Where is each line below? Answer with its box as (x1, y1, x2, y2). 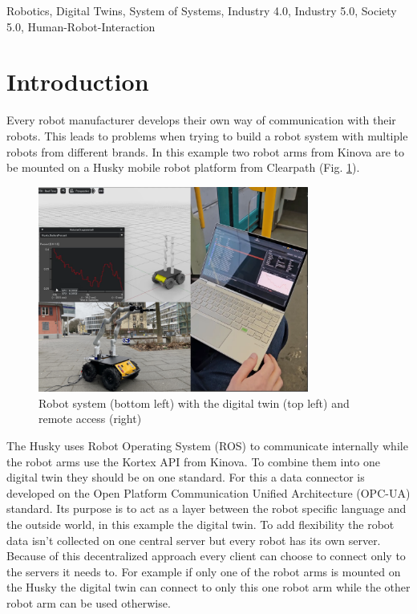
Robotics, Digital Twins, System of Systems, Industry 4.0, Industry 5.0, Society (6, 2, 397, 18)
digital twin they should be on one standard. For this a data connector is (6, 469, 365, 486)
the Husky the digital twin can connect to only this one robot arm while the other (6, 579, 411, 596)
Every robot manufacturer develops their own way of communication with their (6, 112, 396, 128)
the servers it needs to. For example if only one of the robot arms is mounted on (6, 563, 401, 579)
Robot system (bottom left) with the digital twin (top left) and (38, 394, 350, 411)
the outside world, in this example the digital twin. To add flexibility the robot (6, 516, 395, 532)
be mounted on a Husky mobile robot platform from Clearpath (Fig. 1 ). (6, 159, 360, 176)
